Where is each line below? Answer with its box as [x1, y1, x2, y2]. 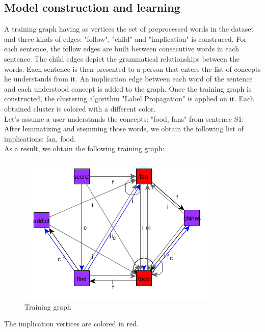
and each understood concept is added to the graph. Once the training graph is [4, 83, 252, 94]
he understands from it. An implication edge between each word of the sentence [4, 73, 253, 84]
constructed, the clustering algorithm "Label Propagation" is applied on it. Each [4, 93, 254, 104]
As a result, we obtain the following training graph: [4, 143, 165, 154]
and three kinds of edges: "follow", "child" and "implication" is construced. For [4, 33, 247, 44]
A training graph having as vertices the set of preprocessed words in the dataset [4, 23, 254, 34]
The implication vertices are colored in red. [4, 318, 139, 329]
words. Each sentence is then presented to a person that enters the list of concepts [4, 63, 261, 74]
